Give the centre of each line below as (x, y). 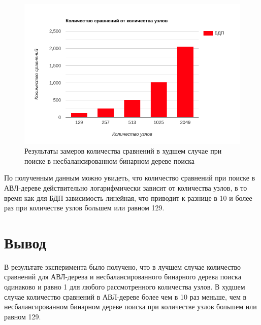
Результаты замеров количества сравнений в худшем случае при (123, 151)
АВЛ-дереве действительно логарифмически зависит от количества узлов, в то (126, 187)
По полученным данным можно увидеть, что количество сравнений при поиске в (130, 178)
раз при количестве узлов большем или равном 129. (84, 208)
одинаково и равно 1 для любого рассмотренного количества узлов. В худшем (125, 287)
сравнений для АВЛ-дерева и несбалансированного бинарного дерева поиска (123, 277)
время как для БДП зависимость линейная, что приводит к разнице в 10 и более (128, 197)
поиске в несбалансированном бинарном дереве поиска (110, 160)
